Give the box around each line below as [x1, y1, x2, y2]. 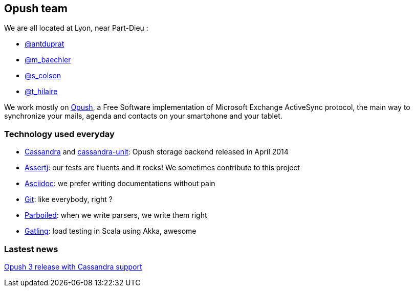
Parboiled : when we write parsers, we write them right [25, 211, 207, 220]
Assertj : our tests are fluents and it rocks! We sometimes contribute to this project [25, 163, 300, 172]
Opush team [4, 2, 68, 15]
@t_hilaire [25, 87, 58, 96]
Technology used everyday [4, 128, 115, 139]
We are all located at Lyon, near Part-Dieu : [4, 24, 148, 33]
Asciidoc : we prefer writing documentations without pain [25, 179, 215, 188]
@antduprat [25, 39, 64, 49]
